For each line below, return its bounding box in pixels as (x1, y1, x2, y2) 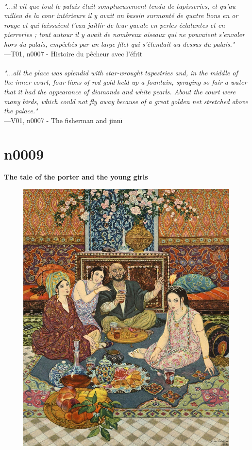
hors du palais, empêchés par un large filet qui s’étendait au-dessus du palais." (4, 38, 235, 49)
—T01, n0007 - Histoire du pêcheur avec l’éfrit (4, 48, 143, 58)
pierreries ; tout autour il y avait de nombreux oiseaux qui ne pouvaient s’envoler (4, 29, 245, 39)
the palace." (4, 106, 38, 116)
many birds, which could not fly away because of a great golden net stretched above (4, 96, 248, 106)
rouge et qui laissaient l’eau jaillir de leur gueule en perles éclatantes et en (4, 19, 225, 30)
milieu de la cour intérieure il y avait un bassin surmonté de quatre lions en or (4, 10, 238, 20)
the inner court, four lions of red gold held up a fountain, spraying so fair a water (4, 77, 247, 87)
